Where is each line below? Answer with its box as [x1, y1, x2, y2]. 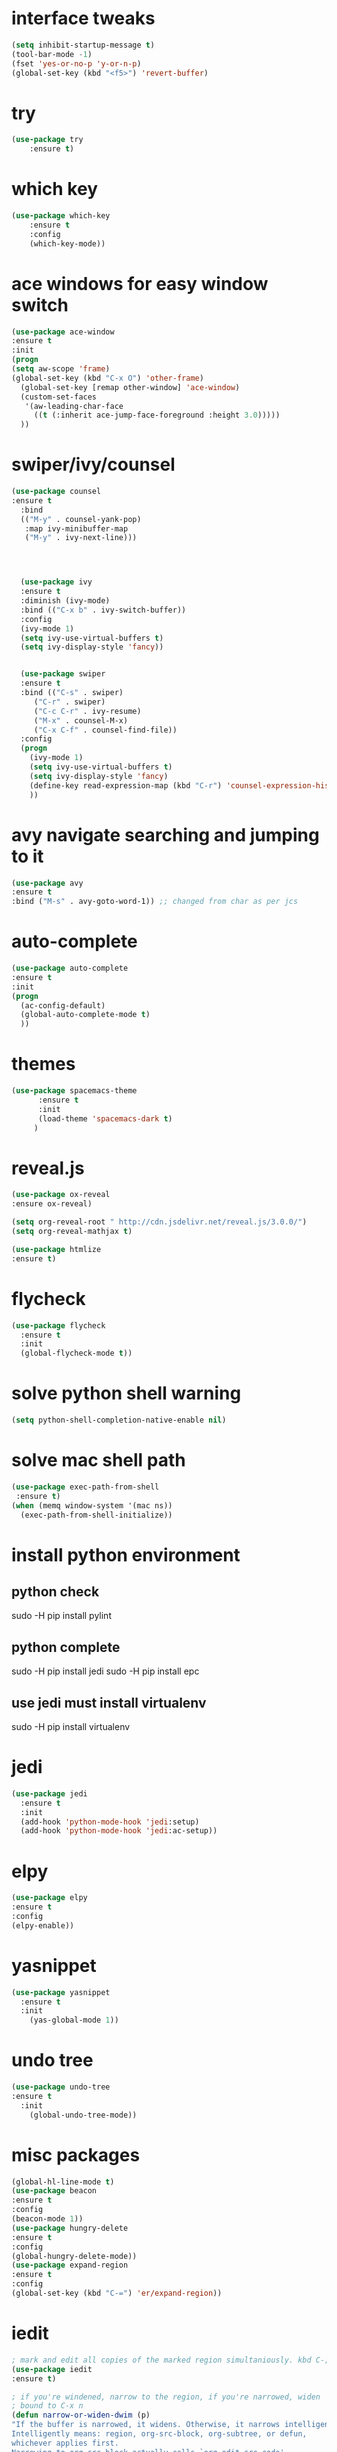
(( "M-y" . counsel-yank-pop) [20, 514, 142, 524]
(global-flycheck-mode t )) [20, 1348, 133, 1359]
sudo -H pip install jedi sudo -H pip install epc [11, 1665, 200, 1677]
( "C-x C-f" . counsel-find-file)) [33, 725, 178, 735]
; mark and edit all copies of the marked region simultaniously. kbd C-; [11, 2355, 330, 2365]
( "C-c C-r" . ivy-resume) [33, 706, 142, 716]
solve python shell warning [11, 1382, 242, 1405]
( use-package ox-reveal [11, 1190, 111, 1200]
